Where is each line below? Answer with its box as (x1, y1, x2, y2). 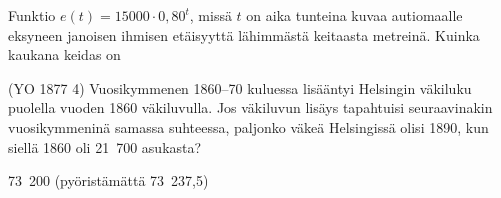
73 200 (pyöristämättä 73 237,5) (8, 170, 209, 191)
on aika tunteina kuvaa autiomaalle (246, 5, 463, 25)
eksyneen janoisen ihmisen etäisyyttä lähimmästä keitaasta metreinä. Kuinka (8, 24, 480, 45)
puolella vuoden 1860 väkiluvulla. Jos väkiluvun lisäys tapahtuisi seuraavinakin (8, 97, 493, 118)
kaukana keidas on (8, 44, 121, 65)
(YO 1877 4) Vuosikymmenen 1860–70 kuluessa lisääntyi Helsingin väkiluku (8, 77, 472, 98)
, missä (189, 5, 232, 25)
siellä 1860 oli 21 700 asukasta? (8, 136, 202, 157)
